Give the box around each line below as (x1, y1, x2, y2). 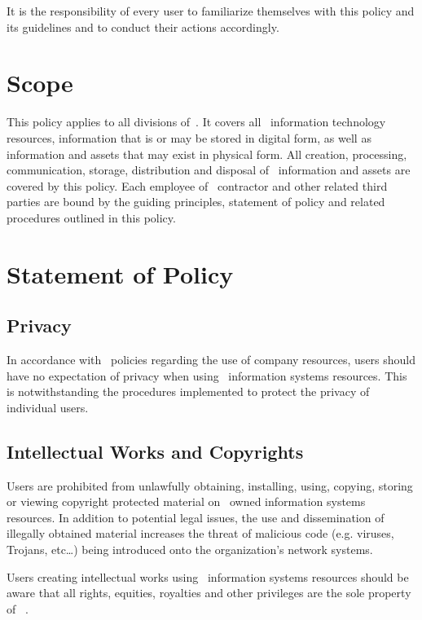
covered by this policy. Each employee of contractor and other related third (7, 177, 388, 194)
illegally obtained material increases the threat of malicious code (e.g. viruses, (7, 525, 394, 542)
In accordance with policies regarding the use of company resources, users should (7, 351, 416, 368)
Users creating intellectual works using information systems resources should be (7, 568, 409, 585)
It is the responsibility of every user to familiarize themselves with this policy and (7, 2, 415, 19)
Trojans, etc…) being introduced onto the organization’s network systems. (7, 541, 373, 557)
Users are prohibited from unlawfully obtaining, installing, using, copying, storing (7, 477, 413, 494)
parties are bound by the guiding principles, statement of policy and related (7, 193, 385, 210)
